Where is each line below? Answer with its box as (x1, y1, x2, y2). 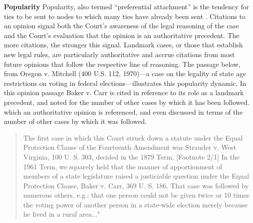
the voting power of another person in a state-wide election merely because (23, 199, 248, 209)
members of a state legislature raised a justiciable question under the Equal (23, 171, 249, 181)
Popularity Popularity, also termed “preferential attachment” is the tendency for (4, 1, 249, 11)
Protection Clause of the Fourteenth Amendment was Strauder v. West (23, 142, 236, 152)
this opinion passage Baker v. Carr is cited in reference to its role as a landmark (4, 87, 244, 98)
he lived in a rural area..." (23, 209, 100, 219)
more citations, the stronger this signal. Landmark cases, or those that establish (4, 40, 243, 50)
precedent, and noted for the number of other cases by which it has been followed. (4, 97, 250, 107)
